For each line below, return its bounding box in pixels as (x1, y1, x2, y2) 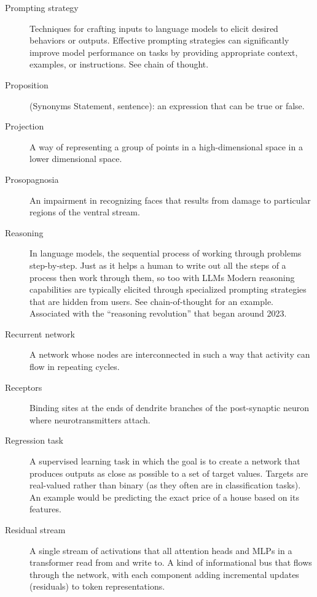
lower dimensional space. (29, 152, 122, 165)
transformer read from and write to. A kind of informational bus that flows (29, 556, 312, 569)
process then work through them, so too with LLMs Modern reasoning (29, 271, 295, 283)
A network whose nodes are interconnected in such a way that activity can (29, 348, 310, 361)
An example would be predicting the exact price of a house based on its (29, 490, 299, 503)
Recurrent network (5, 327, 75, 340)
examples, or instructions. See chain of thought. (29, 58, 209, 71)
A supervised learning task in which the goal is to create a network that (29, 455, 300, 468)
